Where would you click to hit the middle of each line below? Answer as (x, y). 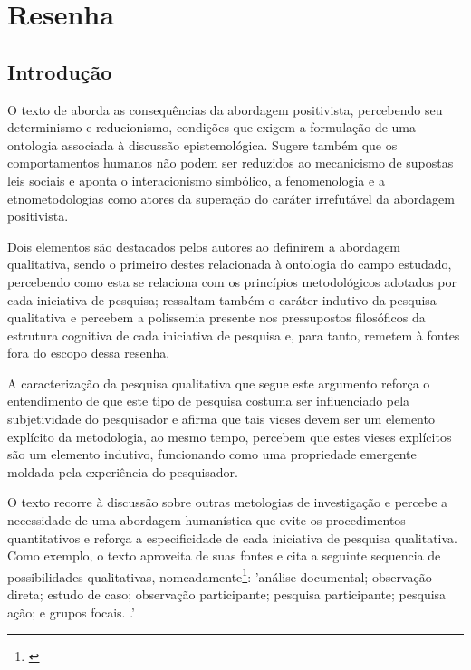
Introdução (60, 71)
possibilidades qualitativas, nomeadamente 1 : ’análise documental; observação (220, 575)
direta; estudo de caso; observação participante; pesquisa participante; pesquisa (227, 594)
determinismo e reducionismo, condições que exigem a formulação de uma (212, 127)
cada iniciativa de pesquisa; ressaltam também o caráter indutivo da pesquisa (222, 299)
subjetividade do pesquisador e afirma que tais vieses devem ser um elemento (221, 419)
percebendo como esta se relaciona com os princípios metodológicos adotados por (232, 281)
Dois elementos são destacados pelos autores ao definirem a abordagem (204, 246)
